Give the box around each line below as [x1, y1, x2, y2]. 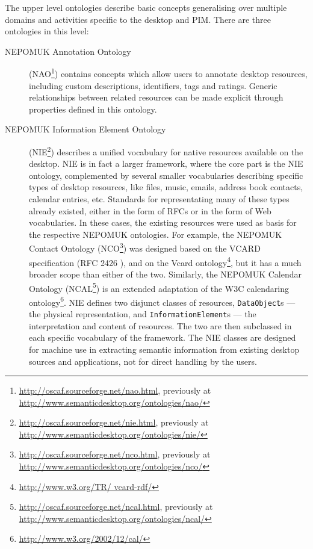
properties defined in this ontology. [29, 102, 157, 115]
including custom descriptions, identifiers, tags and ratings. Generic [29, 79, 277, 91]
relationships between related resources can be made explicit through [29, 91, 284, 104]
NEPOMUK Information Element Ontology [5, 123, 166, 135]
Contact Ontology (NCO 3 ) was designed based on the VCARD [29, 240, 261, 255]
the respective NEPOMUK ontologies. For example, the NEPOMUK [29, 228, 282, 240]
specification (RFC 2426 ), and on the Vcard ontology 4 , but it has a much [29, 254, 302, 268]
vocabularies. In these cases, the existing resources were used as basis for [29, 216, 297, 229]
